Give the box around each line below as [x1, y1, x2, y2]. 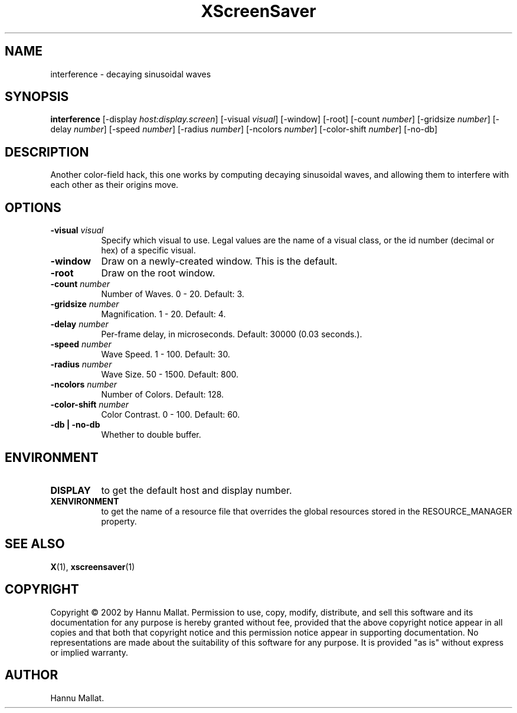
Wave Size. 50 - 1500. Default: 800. [101, 369, 239, 380]
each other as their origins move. [50, 180, 179, 190]
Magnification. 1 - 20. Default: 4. [101, 309, 226, 320]
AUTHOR [5, 668, 58, 683]
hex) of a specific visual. [101, 245, 196, 256]
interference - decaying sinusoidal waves [50, 69, 211, 79]
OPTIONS [5, 200, 61, 215]
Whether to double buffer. [101, 429, 201, 440]
